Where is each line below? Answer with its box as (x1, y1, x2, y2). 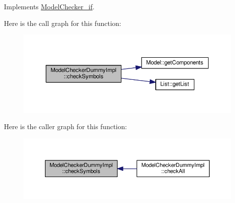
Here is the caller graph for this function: (4, 121, 127, 132)
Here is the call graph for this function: (4, 18, 121, 28)
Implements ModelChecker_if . (4, 1, 94, 11)
